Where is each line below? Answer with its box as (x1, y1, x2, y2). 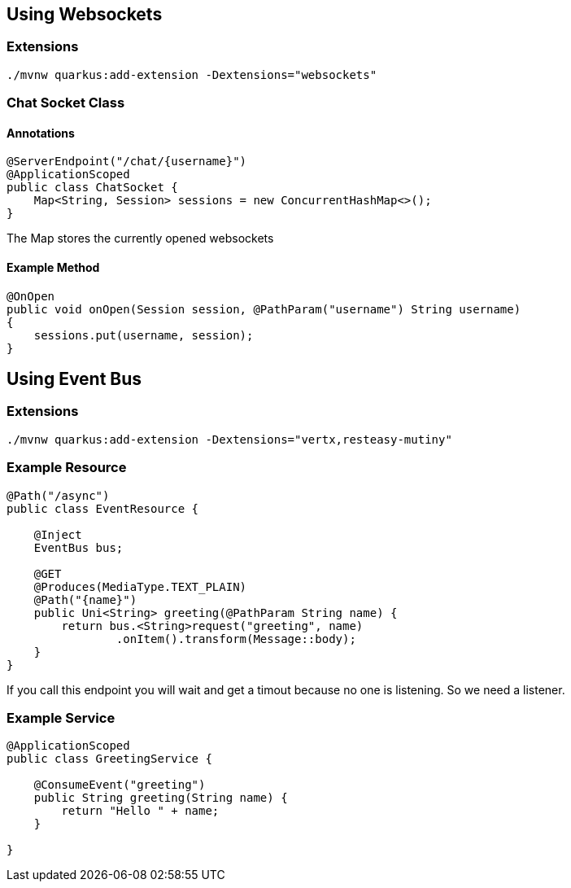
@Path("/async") (7, 488, 110, 502)
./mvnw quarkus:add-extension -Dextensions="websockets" (7, 68, 377, 81)
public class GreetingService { (7, 752, 212, 766)
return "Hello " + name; (61, 804, 220, 818)
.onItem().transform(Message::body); (116, 632, 356, 645)
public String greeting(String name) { (33, 791, 288, 805)
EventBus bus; (33, 540, 124, 554)
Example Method (7, 260, 100, 274)
